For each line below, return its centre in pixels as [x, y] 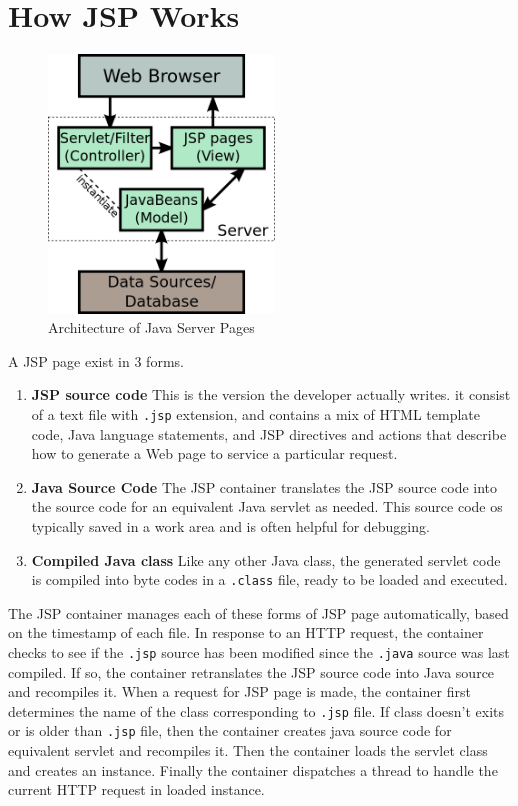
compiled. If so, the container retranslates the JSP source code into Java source [251, 671]
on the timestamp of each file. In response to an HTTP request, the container [246, 632]
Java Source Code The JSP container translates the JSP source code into [264, 486]
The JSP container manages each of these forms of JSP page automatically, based [258, 612]
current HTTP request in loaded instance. [136, 789]
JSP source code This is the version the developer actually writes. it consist [271, 394]
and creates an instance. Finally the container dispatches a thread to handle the [253, 769]
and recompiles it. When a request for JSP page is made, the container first [239, 691]
